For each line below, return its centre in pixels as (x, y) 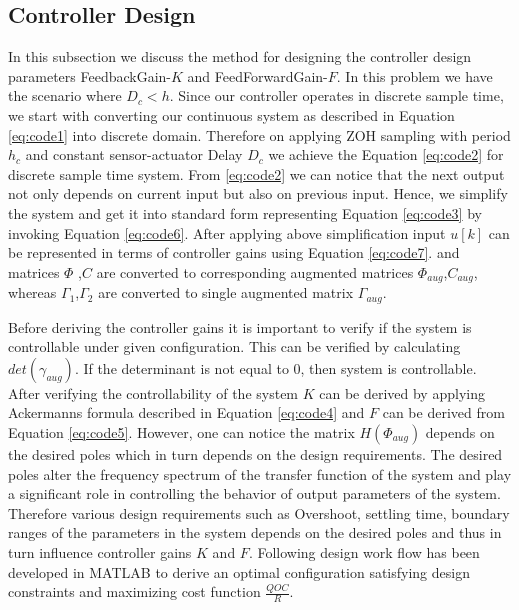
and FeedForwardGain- (257, 75)
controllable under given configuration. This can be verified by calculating (234, 346)
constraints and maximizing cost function (134, 591)
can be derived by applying (402, 392)
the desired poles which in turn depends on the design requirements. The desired (255, 454)
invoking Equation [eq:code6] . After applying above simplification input (227, 232)
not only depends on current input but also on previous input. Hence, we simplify (258, 193)
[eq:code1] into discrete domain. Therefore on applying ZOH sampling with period (259, 134)
